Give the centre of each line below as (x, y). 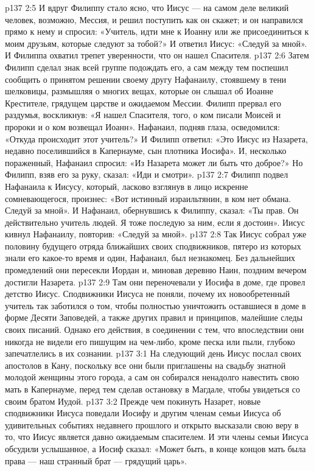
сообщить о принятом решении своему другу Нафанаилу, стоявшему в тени (146, 79)
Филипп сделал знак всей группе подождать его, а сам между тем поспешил (147, 67)
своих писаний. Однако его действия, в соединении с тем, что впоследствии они (155, 330)
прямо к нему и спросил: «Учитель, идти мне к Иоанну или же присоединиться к (157, 31)
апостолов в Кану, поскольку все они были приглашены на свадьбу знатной (145, 365)
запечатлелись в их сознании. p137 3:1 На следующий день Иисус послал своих (153, 353)
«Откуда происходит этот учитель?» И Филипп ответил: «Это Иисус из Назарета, (156, 138)
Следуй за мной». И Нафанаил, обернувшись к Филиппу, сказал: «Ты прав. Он (152, 210)
